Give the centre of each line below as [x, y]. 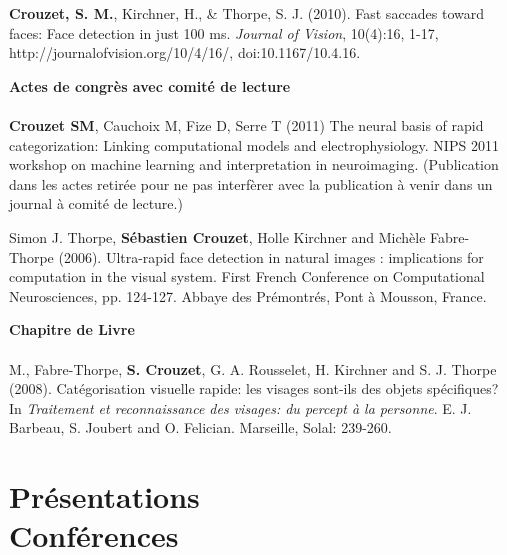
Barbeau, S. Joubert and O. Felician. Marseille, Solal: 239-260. [200, 427]
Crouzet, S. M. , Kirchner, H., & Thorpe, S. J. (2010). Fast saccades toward [247, 13]
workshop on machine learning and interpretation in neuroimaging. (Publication [254, 164]
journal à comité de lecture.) [96, 203]
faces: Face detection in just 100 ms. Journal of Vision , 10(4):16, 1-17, [224, 32]
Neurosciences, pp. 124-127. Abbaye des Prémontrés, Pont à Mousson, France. [248, 295]
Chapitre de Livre [72, 329]
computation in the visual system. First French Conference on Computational [247, 276]
